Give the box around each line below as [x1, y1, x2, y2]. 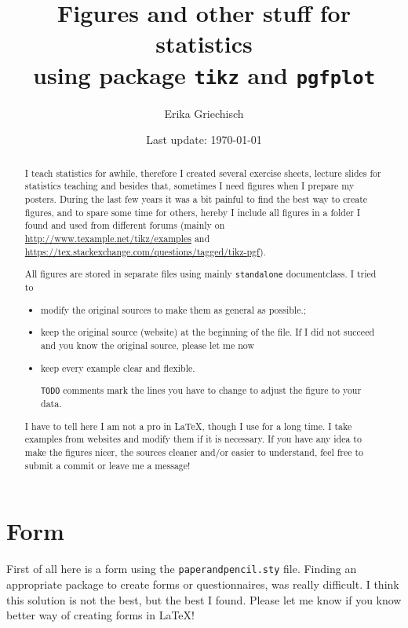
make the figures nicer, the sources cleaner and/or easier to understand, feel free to [24, 446, 364, 459]
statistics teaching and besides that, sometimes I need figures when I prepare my [24, 179, 355, 193]
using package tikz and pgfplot [33, 58, 375, 90]
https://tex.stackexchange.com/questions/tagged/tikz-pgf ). [24, 244, 266, 258]
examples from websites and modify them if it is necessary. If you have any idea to [24, 432, 362, 446]
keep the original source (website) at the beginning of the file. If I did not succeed [41, 325, 375, 339]
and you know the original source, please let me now [41, 338, 255, 351]
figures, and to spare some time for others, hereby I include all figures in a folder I [24, 205, 361, 219]
